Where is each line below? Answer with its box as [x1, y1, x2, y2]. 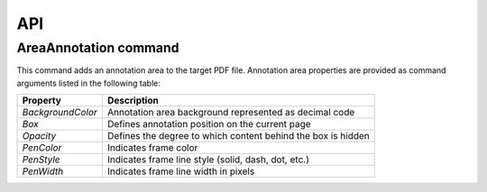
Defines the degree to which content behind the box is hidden [106, 130, 370, 142]
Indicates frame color [106, 142, 198, 154]
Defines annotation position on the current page [106, 118, 311, 131]
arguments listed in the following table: [16, 78, 161, 88]
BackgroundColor [22, 106, 98, 119]
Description [106, 95, 160, 107]
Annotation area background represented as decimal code [106, 106, 355, 119]
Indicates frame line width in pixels [106, 165, 255, 178]
